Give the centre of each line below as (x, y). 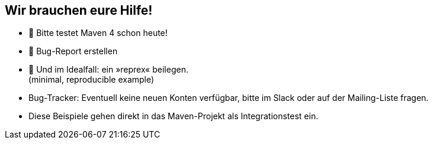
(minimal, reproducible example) (92, 80)
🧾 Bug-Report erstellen (73, 51)
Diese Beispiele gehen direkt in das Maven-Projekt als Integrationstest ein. (174, 116)
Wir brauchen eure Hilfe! (79, 10)
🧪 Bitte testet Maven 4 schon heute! (98, 33)
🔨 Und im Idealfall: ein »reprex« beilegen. (108, 70)
